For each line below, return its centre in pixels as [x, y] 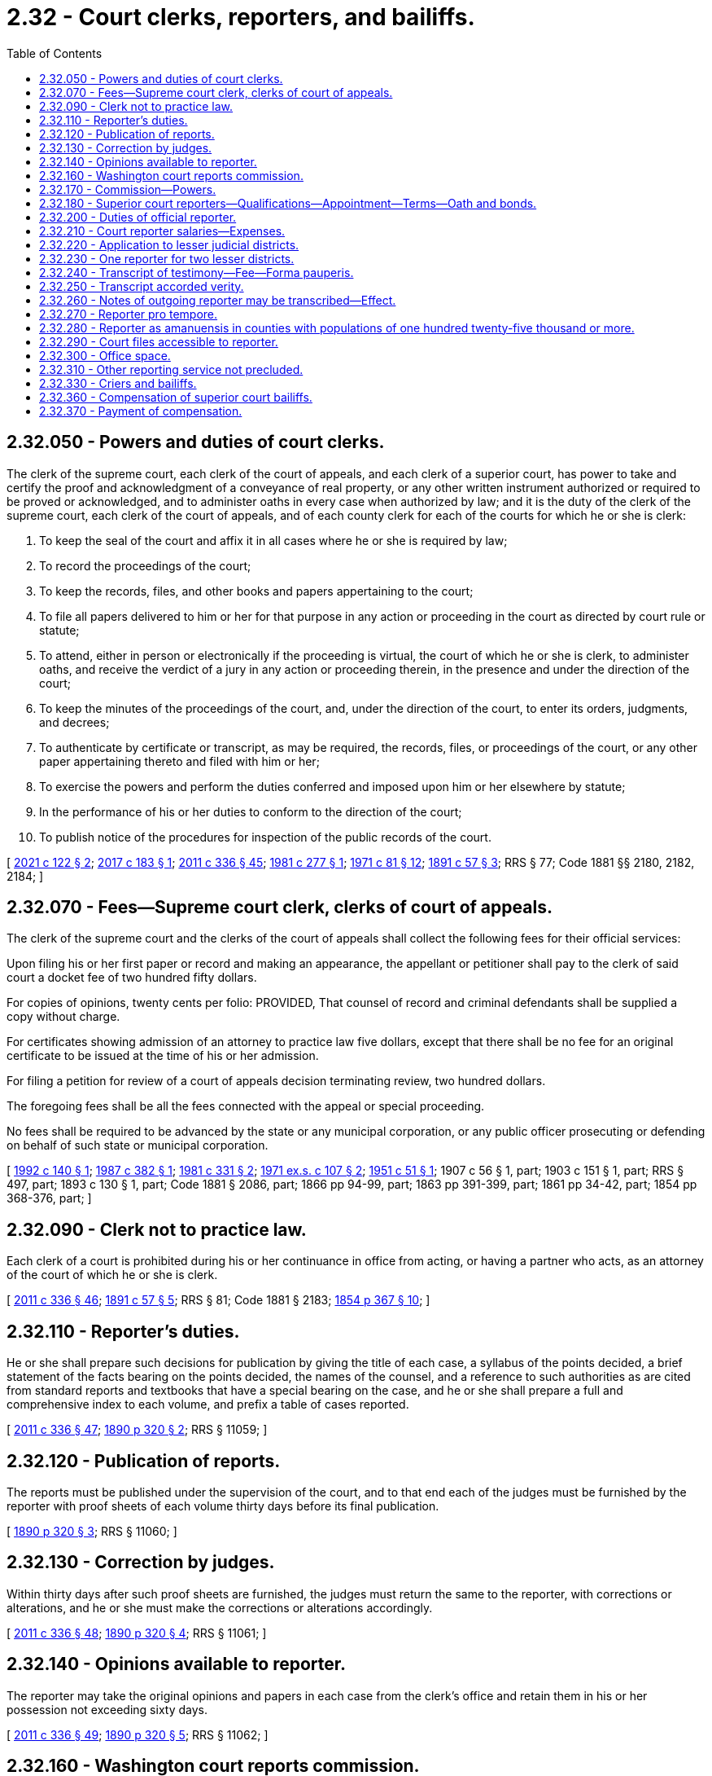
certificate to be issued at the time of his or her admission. [163, 1056]
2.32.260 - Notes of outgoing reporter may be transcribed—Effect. [218, 300]
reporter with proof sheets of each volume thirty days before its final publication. [223, 1506]
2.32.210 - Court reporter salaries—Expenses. [162, 231]
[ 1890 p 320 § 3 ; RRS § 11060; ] [92, 1531]
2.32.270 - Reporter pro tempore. [129, 314]
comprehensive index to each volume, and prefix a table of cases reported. [208, 1405]
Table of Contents [55, 53]
